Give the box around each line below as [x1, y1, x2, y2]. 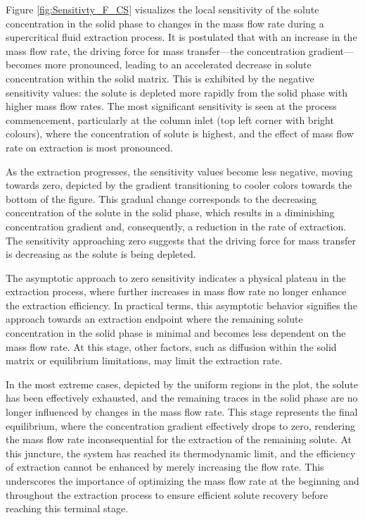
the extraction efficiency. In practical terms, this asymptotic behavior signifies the [6, 297, 357, 312]
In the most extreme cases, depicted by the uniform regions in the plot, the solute [6, 376, 358, 391]
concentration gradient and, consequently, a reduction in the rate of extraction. [6, 218, 347, 233]
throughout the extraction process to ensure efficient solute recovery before [6, 487, 328, 502]
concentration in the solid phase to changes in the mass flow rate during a [6, 16, 324, 30]
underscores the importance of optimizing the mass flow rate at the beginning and [6, 473, 359, 488]
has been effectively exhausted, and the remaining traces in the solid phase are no [6, 390, 358, 405]
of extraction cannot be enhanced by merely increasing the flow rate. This [6, 459, 324, 474]
